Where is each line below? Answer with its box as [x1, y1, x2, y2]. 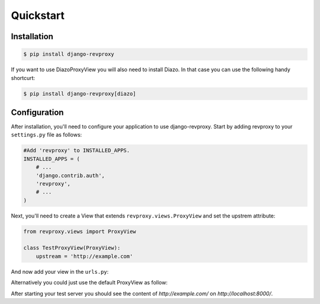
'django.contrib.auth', [36, 172, 105, 179]
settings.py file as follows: [11, 131, 82, 139]
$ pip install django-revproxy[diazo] [23, 90, 136, 97]
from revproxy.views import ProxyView [23, 228, 136, 235]
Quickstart [11, 9, 65, 22]
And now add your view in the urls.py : [11, 268, 109, 275]
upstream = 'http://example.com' [36, 252, 133, 260]
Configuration [11, 107, 64, 117]
